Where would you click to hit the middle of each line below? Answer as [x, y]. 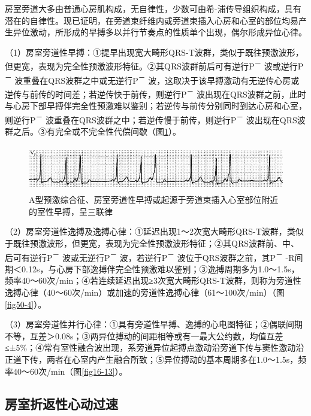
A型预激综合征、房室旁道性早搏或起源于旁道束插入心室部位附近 [154, 200]
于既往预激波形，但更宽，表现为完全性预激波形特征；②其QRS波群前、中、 [152, 243]
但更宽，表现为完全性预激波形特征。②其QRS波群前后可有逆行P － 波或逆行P [154, 65]
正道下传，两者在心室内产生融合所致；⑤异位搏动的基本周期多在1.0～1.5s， [152, 359]
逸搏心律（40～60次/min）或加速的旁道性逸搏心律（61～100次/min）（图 [145, 292]
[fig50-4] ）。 [26, 304]
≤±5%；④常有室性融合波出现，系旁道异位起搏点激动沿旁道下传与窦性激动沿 [155, 347]
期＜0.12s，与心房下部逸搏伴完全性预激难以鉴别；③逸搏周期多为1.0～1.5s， [152, 268]
